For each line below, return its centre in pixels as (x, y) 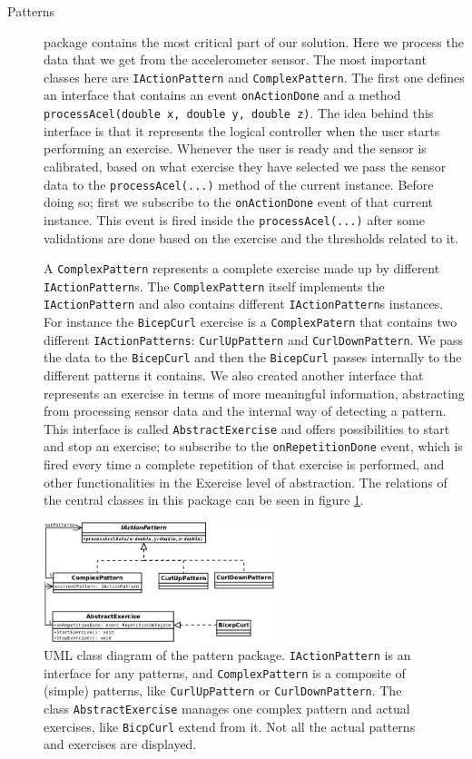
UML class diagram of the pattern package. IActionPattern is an (227, 654)
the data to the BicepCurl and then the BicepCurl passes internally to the (253, 357)
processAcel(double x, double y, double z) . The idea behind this (239, 113)
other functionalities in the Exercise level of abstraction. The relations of (246, 482)
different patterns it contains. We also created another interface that (234, 375)
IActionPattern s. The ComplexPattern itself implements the (214, 286)
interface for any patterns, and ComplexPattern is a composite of (225, 672)
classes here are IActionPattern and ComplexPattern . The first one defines (254, 77)
